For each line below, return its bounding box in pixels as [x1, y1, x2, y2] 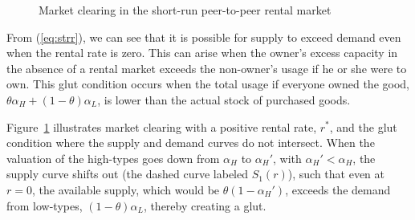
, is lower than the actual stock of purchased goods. [97, 91, 351, 108]
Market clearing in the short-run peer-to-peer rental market [39, 2, 332, 18]
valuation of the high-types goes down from [6, 149, 220, 166]
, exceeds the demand [285, 181, 391, 198]
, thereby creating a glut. [143, 197, 266, 214]
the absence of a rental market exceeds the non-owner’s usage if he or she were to [6, 59, 407, 76]
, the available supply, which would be [31, 181, 220, 198]
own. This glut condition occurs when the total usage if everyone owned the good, [6, 75, 409, 92]
